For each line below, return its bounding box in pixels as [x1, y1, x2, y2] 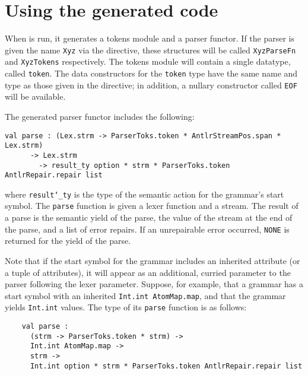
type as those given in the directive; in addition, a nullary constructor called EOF [5, 78, 297, 91]
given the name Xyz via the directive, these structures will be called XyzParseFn [5, 43, 296, 56]
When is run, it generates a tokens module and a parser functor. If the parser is [5, 32, 295, 45]
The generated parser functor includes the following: [5, 110, 195, 122]
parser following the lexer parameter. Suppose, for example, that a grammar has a [5, 278, 303, 290]
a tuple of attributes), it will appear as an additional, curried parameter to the [5, 266, 291, 278]
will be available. [5, 90, 66, 103]
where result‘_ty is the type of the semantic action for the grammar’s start [5, 188, 284, 200]
